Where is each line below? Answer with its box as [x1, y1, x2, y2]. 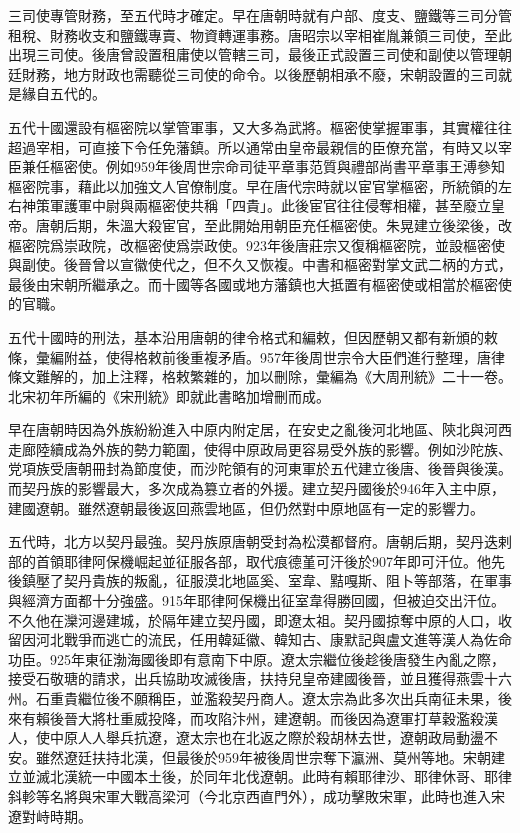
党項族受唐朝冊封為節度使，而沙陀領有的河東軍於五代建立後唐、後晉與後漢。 [8, 458, 512, 479]
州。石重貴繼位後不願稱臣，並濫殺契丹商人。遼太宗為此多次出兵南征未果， [8, 688, 498, 708]
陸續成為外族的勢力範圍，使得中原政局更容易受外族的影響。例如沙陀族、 [35, 438, 512, 459]
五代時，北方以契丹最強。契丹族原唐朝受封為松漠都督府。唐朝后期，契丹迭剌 [8, 531, 512, 552]
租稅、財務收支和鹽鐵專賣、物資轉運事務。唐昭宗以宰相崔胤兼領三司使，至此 [8, 24, 512, 45]
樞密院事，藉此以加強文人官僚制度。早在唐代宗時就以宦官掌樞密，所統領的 [8, 175, 498, 196]
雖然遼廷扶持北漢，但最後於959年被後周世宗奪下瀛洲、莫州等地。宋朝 [35, 746, 491, 767]
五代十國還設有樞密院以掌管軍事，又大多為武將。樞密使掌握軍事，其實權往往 [8, 116, 512, 137]
